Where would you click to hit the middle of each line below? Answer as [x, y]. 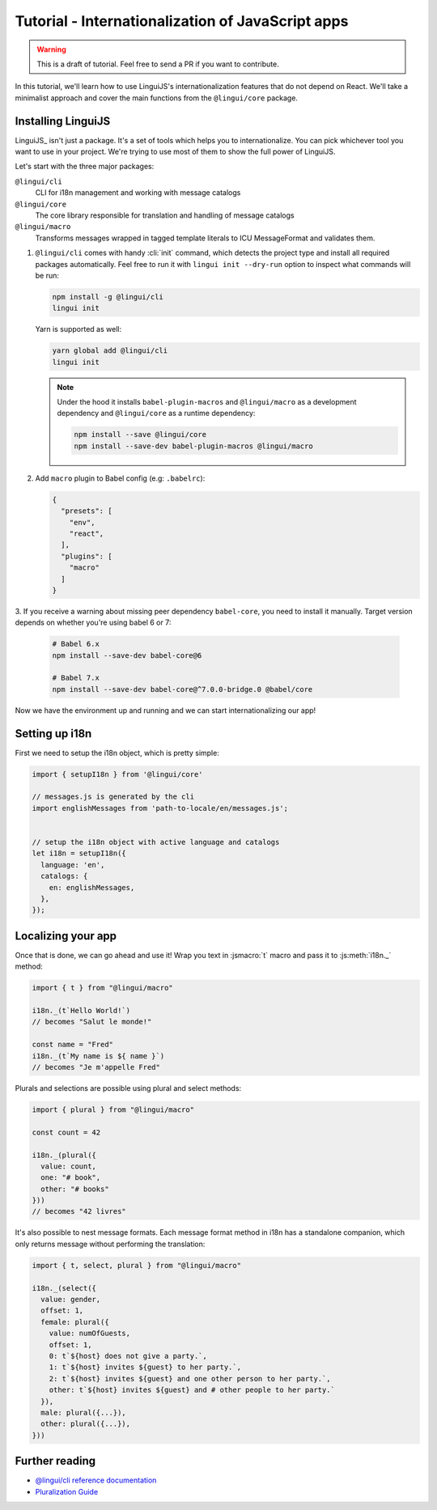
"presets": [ [87, 511]
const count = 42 [66, 1132]
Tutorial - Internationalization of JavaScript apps [182, 21]
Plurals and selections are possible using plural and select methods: [128, 1088]
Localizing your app [66, 936]
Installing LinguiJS [63, 121]
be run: [47, 275]
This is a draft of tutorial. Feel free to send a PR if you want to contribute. [158, 64]
